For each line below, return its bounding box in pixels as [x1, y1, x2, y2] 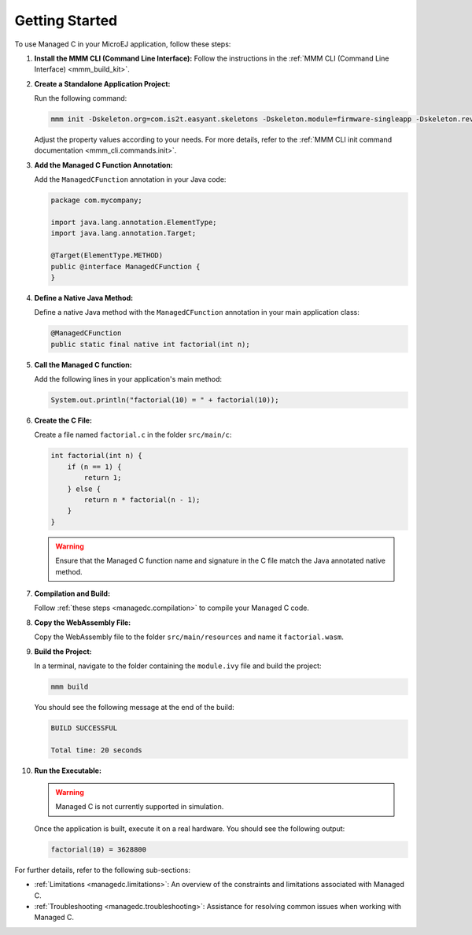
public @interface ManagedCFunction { [50, 262, 201, 271]
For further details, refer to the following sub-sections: [14, 865, 190, 874]
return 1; [83, 473, 122, 482]
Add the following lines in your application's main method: [34, 375, 223, 384]
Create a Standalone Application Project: [34, 79, 171, 88]
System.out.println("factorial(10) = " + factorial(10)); [50, 396, 279, 405]
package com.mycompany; [50, 196, 143, 205]
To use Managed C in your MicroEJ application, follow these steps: [14, 39, 231, 49]
